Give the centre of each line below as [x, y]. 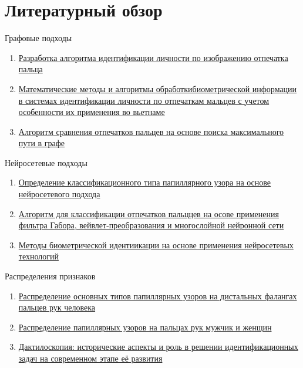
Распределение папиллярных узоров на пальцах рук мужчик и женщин [145, 327]
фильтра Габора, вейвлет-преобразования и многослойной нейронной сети [151, 225]
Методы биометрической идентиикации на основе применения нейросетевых [156, 244]
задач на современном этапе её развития [90, 358]
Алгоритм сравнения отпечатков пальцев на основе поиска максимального [151, 131]
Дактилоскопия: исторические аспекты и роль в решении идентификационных [158, 347]
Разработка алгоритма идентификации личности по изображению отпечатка [153, 57]
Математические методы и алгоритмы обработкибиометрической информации [158, 88]
